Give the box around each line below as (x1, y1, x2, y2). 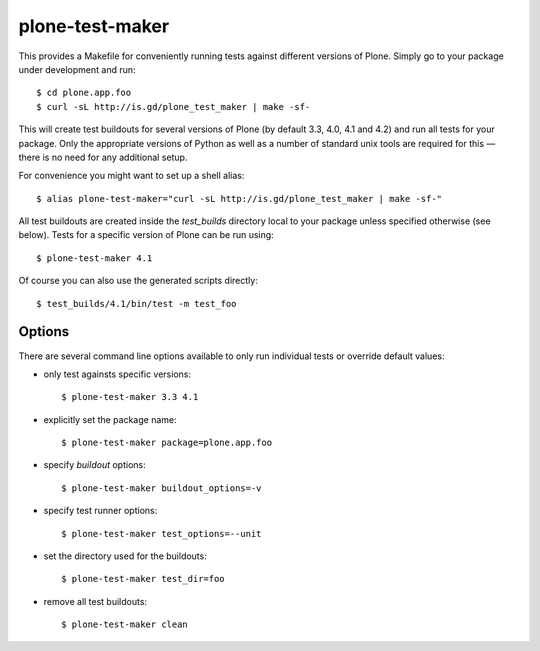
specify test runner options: (43, 505, 158, 517)
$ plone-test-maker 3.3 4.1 (61, 391, 199, 403)
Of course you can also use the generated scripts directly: (18, 275, 259, 287)
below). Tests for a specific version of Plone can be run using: (18, 229, 274, 241)
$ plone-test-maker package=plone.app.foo (61, 437, 273, 449)
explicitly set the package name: (43, 413, 177, 425)
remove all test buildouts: (43, 595, 148, 607)
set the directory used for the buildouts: (43, 550, 207, 562)
